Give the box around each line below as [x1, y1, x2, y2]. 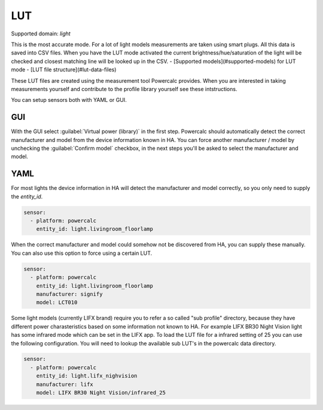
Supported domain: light [11, 30, 71, 37]
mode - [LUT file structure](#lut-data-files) [11, 66, 117, 73]
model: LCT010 [36, 299, 78, 306]
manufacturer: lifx [36, 381, 94, 388]
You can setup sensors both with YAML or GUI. [11, 97, 127, 104]
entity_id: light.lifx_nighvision [36, 372, 138, 379]
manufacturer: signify [36, 291, 103, 297]
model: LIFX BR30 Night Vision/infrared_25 [36, 390, 166, 396]
